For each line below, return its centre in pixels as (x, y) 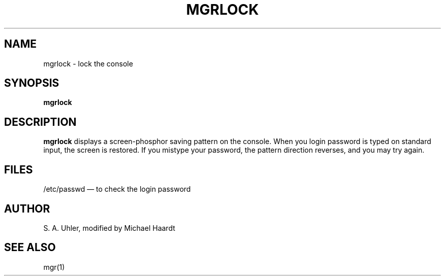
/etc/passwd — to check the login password (117, 189)
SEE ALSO (30, 248)
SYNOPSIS (32, 83)
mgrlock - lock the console (88, 63)
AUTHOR (27, 208)
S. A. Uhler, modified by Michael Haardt (109, 228)
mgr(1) (54, 267)
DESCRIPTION (40, 122)
